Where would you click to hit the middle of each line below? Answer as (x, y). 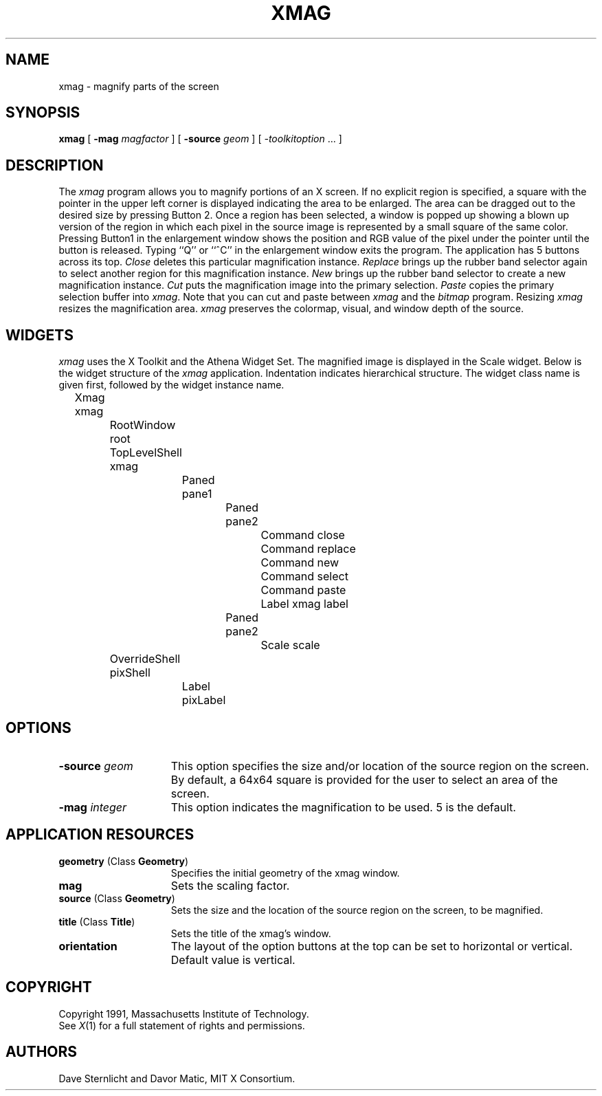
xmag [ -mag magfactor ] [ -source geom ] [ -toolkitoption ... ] (200, 139)
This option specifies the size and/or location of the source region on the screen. (380, 766)
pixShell (130, 673)
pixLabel (204, 700)
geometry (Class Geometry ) (124, 861)
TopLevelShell (146, 453)
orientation (88, 946)
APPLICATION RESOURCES (100, 835)
